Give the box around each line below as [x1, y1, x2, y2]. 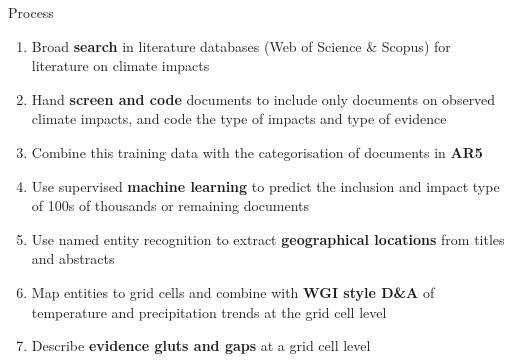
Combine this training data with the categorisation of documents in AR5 [31, 141, 483, 162]
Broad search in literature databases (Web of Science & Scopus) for [31, 35, 451, 56]
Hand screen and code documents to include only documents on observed [31, 88, 496, 109]
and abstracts [31, 248, 115, 269]
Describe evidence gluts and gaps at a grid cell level [31, 335, 371, 356]
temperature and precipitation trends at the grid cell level [31, 301, 387, 322]
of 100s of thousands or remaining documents [31, 195, 310, 216]
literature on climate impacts [31, 55, 210, 76]
